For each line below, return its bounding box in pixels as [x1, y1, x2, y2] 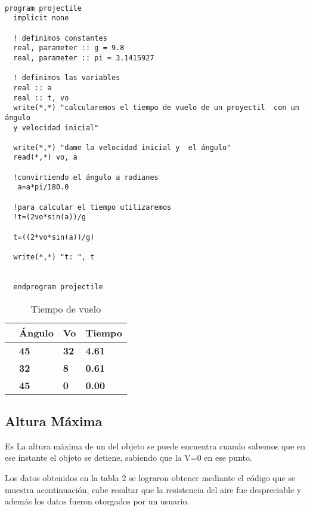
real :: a [13, 83, 52, 92]
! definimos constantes [13, 33, 107, 42]
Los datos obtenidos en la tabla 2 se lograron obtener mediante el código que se [5, 472, 296, 484]
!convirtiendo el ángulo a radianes [13, 173, 159, 182]
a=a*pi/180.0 [17, 183, 69, 192]
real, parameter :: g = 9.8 [13, 44, 125, 53]
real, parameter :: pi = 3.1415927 [13, 53, 154, 62]
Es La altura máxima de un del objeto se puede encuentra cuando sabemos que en [5, 439, 305, 452]
